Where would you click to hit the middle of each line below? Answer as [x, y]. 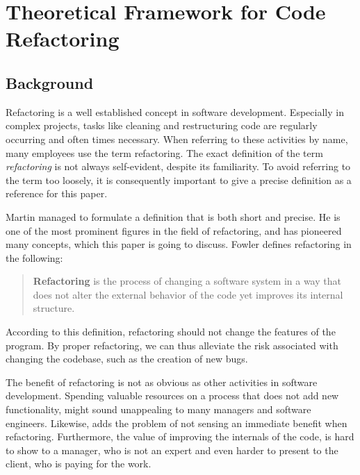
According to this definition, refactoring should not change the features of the [171, 332]
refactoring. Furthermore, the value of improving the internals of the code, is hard [180, 436]
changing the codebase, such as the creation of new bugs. [127, 359]
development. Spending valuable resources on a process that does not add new [172, 395]
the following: [34, 257]
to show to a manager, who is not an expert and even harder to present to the [172, 450]
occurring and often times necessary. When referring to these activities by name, [177, 139]
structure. [54, 308]
